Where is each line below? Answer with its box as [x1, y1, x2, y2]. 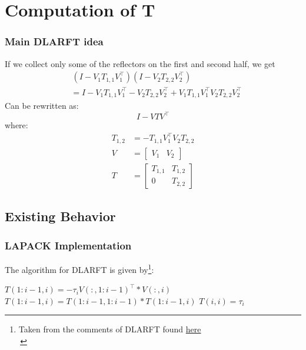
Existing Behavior [5, 207, 116, 225]
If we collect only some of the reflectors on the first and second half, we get [5, 57, 275, 69]
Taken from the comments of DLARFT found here [18, 323, 201, 335]
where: [5, 119, 28, 131]
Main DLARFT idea [5, 34, 104, 49]
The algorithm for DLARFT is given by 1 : [5, 261, 154, 275]
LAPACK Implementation [5, 238, 132, 252]
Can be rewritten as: [5, 99, 79, 112]
